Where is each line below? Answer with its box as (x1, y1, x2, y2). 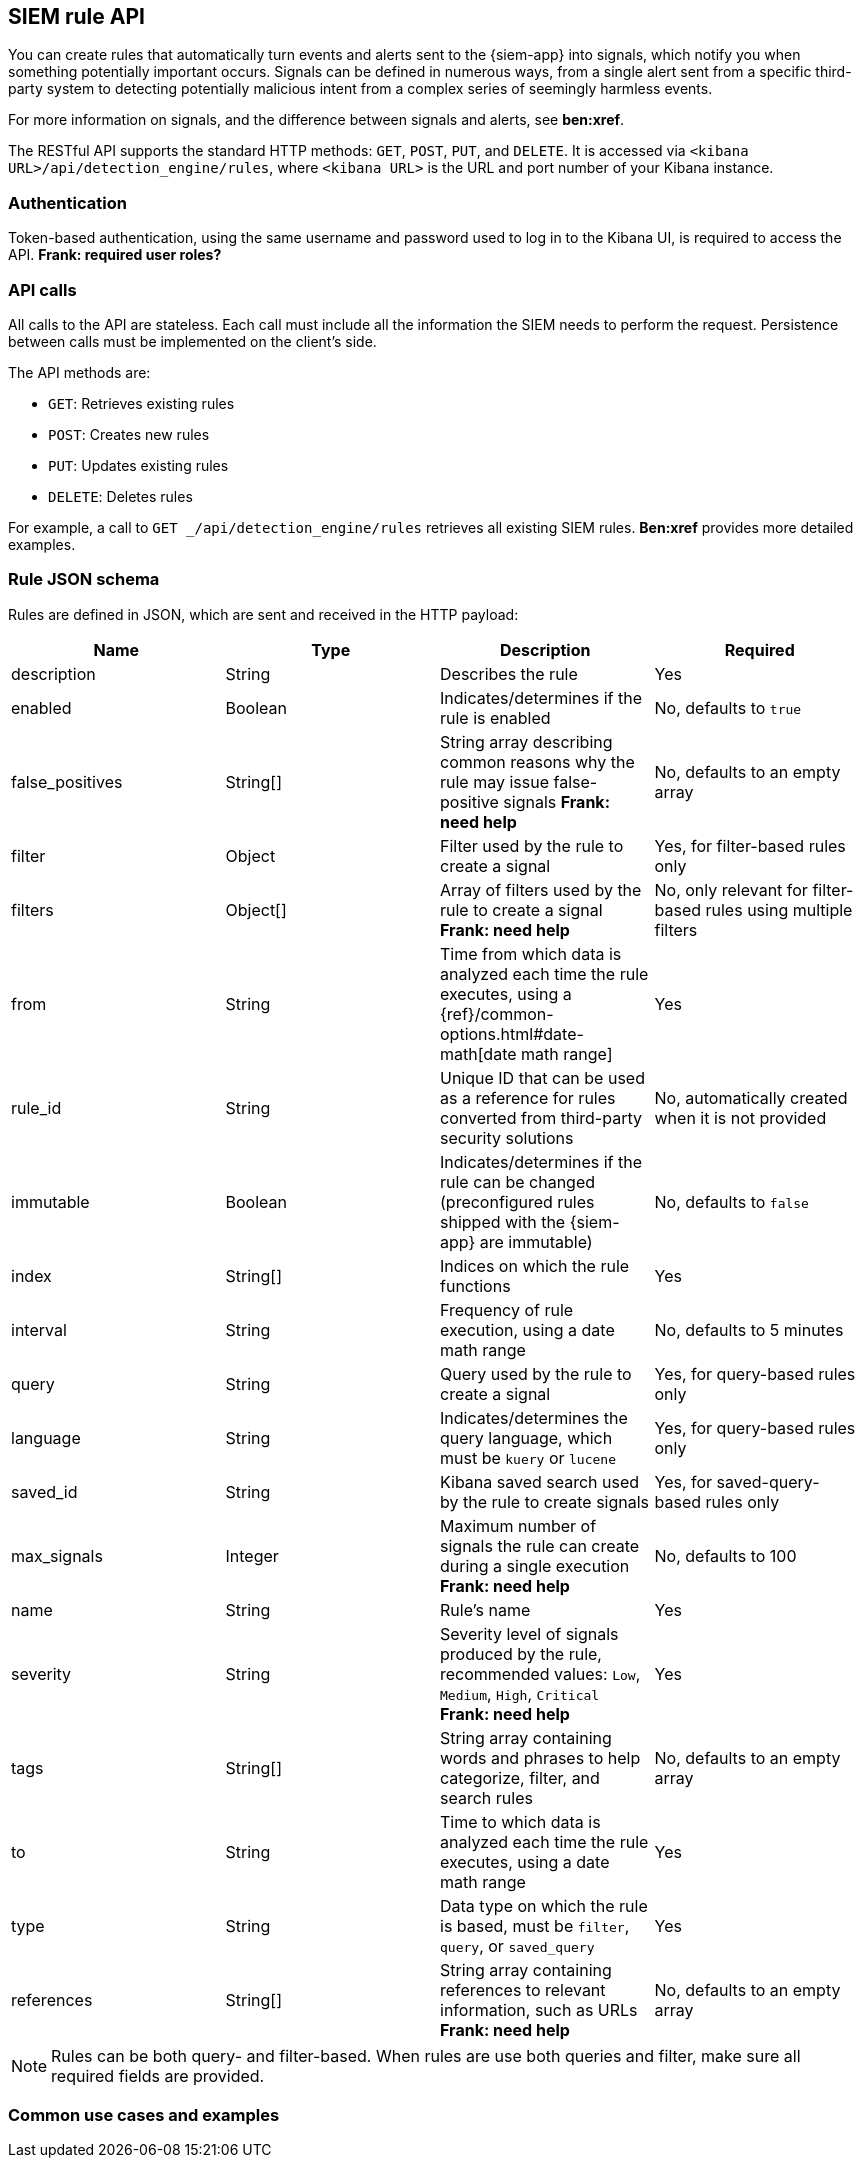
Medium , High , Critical (440, 1683, 600, 1704)
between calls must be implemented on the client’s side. (8, 332, 377, 350)
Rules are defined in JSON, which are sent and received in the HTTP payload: (8, 605, 519, 623)
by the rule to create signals (440, 1491, 650, 1512)
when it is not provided (654, 1107, 827, 1128)
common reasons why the (440, 751, 635, 772)
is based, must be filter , (440, 1915, 630, 1936)
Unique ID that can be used (440, 1067, 645, 1088)
